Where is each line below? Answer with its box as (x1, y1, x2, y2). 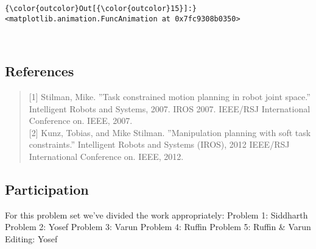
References (5, 62, 74, 81)
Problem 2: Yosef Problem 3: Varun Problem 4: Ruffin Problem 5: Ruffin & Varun (5, 220, 311, 233)
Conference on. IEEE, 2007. (29, 114, 133, 127)
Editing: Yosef (5, 233, 58, 245)
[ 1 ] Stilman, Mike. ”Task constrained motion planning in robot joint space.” (29, 90, 311, 103)
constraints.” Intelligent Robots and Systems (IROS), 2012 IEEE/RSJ (29, 138, 290, 151)
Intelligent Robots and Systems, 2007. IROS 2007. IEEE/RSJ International (29, 102, 311, 115)
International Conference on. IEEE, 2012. (29, 150, 184, 163)
